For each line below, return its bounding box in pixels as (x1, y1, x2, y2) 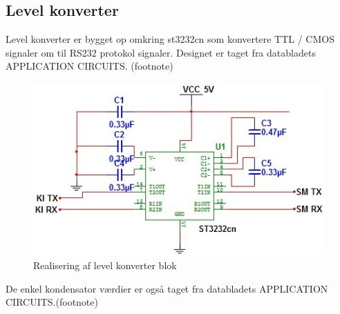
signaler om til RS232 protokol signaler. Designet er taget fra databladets (6, 45, 316, 59)
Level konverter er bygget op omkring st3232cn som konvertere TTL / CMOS (6, 32, 334, 46)
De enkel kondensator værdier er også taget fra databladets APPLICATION (6, 281, 328, 295)
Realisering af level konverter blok (33, 258, 177, 273)
